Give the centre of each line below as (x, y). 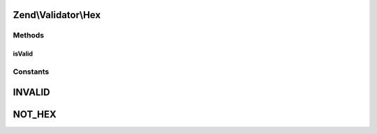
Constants (31, 72)
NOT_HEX (35, 114)
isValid (23, 54)
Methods (29, 35)
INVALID (31, 92)
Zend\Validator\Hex (57, 15)
